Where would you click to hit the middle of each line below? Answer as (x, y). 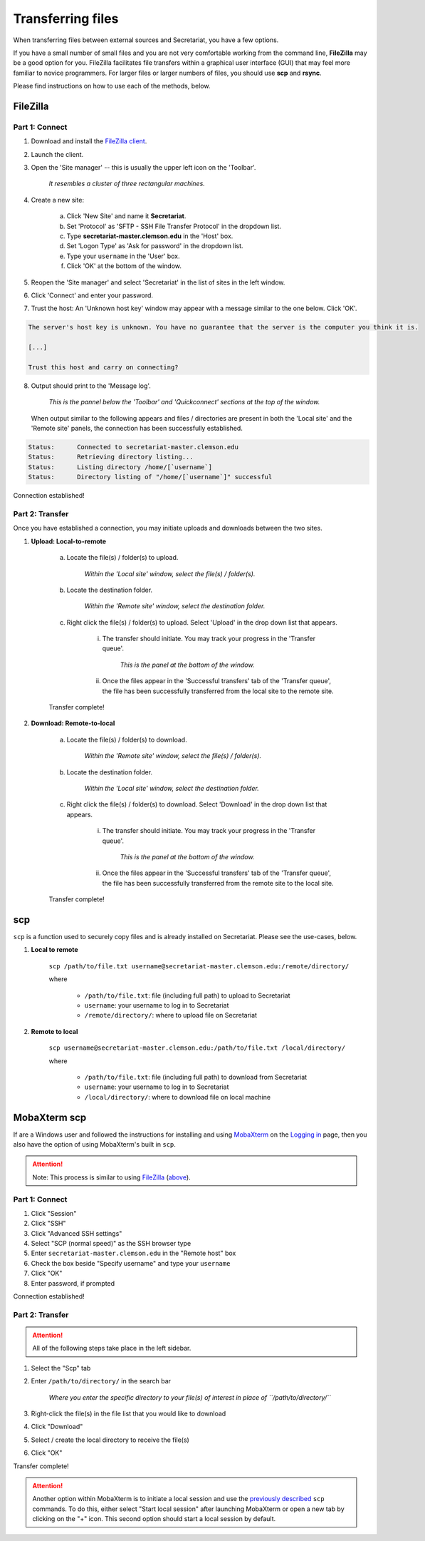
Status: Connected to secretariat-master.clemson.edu (133, 447)
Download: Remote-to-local (73, 723)
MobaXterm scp (50, 1117)
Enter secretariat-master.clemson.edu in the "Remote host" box (133, 1253)
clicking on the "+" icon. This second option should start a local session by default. (154, 1519)
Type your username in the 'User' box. (124, 256)
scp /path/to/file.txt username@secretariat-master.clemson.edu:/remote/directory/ (199, 966)
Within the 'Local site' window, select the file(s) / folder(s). (170, 573)
